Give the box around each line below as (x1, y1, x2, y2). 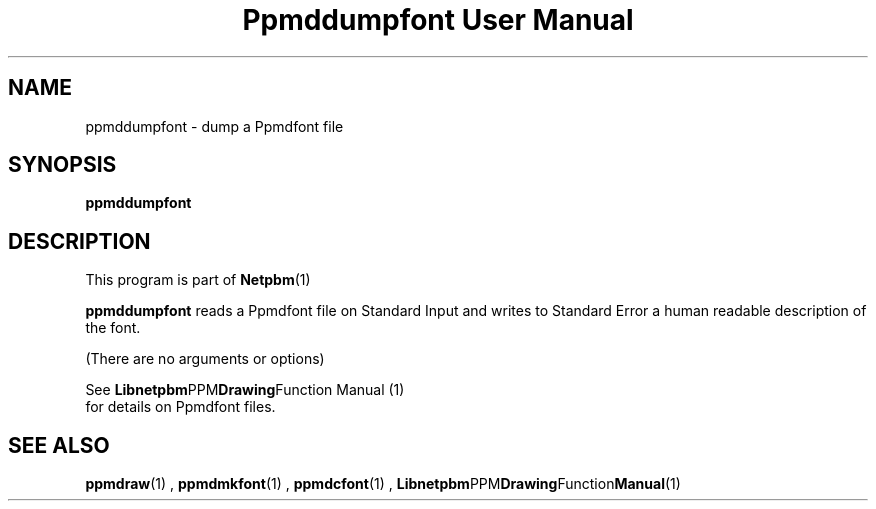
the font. (85, 319, 141, 337)
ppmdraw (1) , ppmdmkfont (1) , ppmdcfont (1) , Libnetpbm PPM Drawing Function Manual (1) (85, 475, 681, 493)
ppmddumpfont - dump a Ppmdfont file (85, 117, 344, 135)
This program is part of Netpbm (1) (85, 271, 311, 289)
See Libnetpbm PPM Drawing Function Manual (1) (85, 381, 405, 399)
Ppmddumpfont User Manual (242, 3, 634, 37)
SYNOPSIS (8, 152, 117, 178)
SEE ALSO (8, 432, 110, 458)
